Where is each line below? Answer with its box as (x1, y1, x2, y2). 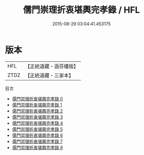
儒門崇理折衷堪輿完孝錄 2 (12, 108, 63, 114)
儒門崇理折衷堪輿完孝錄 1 (12, 102, 62, 108)
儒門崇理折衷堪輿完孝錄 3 (12, 114, 63, 120)
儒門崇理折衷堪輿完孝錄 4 (12, 120, 63, 126)
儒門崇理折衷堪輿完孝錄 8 (12, 144, 63, 150)
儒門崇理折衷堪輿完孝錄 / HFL (23, 4, 140, 16)
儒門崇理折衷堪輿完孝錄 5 (12, 126, 63, 132)
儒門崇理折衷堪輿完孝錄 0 (12, 96, 63, 101)
